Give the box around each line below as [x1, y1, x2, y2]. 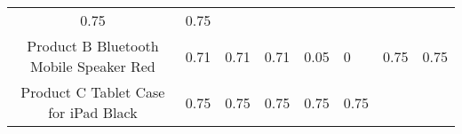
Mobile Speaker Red [30, 56, 155, 76]
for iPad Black [48, 102, 138, 122]
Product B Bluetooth [27, 35, 159, 56]
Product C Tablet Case [20, 82, 165, 102]
